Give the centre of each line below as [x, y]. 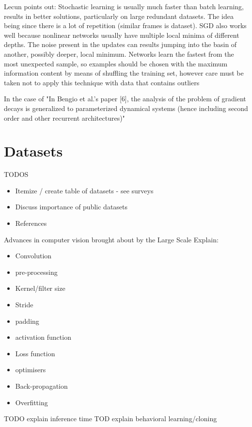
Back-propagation [41, 386]
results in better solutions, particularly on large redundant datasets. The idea [119, 16]
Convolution [33, 256]
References [31, 223]
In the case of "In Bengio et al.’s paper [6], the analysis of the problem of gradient [125, 99]
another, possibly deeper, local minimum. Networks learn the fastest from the [119, 54]
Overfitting [31, 402]
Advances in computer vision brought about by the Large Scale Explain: [111, 239]
